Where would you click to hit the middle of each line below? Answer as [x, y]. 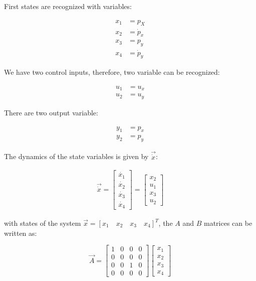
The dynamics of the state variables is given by [76, 156]
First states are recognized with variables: [68, 6]
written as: [21, 233]
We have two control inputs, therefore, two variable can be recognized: [112, 72]
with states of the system [43, 223]
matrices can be [228, 223]
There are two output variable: [51, 112]
